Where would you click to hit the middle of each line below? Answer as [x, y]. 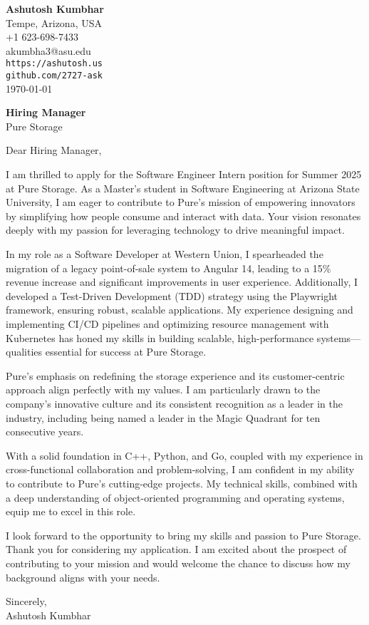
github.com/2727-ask [54, 76]
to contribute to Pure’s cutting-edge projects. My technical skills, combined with [182, 483]
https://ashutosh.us [54, 64]
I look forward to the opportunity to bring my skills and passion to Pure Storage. [183, 535]
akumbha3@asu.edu [48, 50]
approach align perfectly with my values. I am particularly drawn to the [163, 389]
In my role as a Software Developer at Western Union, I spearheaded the [165, 254]
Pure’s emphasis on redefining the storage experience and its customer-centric [175, 375]
